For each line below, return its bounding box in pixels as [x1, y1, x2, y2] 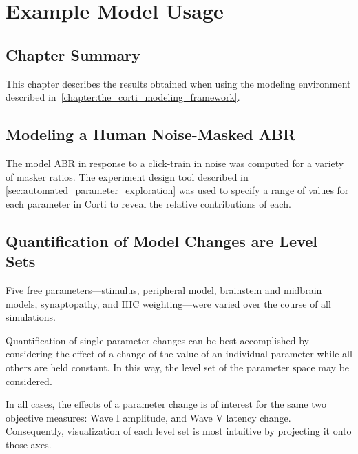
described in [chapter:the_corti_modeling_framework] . [6, 90, 240, 104]
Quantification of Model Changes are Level [6, 230, 318, 251]
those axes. [6, 437, 52, 451]
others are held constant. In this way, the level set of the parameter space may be [6, 359, 350, 374]
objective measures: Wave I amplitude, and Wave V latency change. [6, 410, 291, 424]
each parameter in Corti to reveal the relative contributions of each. [6, 196, 291, 210]
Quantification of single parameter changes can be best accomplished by [6, 333, 309, 347]
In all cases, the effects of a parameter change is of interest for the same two [6, 397, 327, 411]
